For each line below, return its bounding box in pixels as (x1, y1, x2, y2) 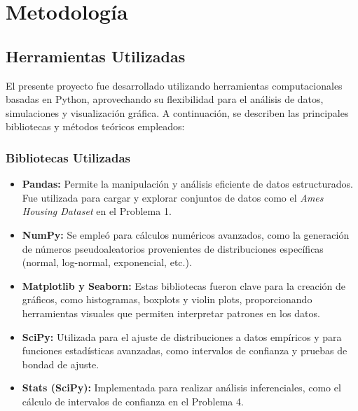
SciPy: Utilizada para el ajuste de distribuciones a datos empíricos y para (22, 329, 342, 344)
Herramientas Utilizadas (6, 45, 186, 67)
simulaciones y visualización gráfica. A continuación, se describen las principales (6, 105, 349, 120)
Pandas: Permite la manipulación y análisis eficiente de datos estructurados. (22, 176, 353, 191)
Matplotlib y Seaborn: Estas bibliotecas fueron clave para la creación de (22, 278, 346, 293)
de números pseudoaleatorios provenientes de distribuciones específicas (22, 241, 324, 256)
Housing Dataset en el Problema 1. (22, 204, 172, 218)
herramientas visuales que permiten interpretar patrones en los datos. (22, 305, 320, 320)
